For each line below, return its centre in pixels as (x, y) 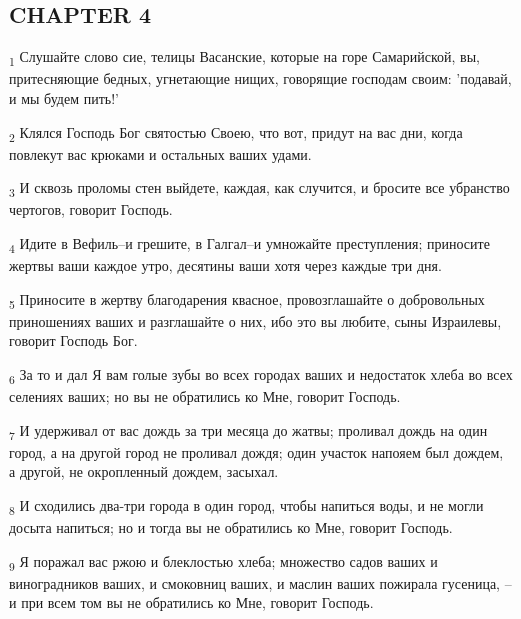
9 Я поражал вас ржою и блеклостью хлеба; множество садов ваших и (223, 562)
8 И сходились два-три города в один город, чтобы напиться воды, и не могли (246, 506)
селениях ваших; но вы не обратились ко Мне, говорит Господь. (205, 396)
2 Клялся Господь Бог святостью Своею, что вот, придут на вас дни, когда (236, 133)
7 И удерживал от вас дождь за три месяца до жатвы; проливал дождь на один (248, 431)
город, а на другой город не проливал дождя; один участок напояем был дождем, (256, 451)
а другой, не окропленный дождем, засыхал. (144, 471)
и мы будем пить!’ (64, 97)
